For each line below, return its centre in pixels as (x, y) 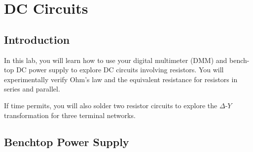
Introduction (37, 39)
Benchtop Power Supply (67, 141)
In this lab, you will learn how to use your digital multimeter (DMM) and (116, 60)
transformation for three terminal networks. (70, 115)
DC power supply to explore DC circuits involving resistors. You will (120, 70)
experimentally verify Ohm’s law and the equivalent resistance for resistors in (121, 79)
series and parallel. (32, 89)
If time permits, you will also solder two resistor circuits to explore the (111, 105)
